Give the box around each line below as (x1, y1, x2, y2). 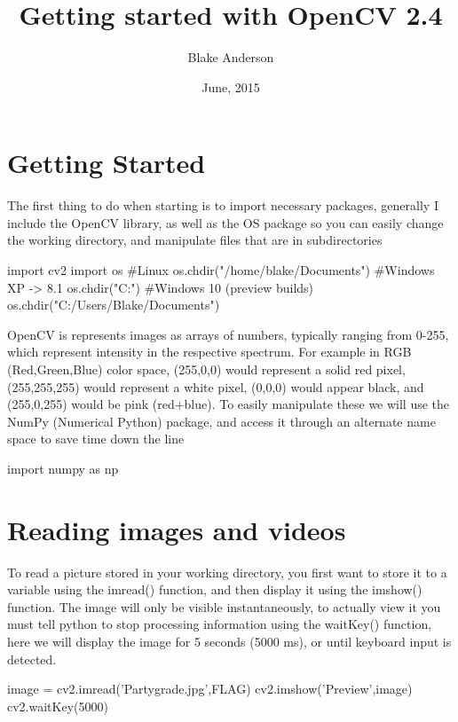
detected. (7, 649, 57, 668)
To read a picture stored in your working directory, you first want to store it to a (7, 562, 447, 581)
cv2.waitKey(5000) (7, 696, 108, 715)
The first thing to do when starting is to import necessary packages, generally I (7, 196, 438, 215)
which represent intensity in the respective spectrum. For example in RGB (7, 342, 412, 361)
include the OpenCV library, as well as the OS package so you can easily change (7, 213, 444, 232)
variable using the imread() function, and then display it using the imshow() (7, 580, 422, 599)
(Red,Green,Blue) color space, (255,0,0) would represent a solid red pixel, (7, 360, 406, 378)
